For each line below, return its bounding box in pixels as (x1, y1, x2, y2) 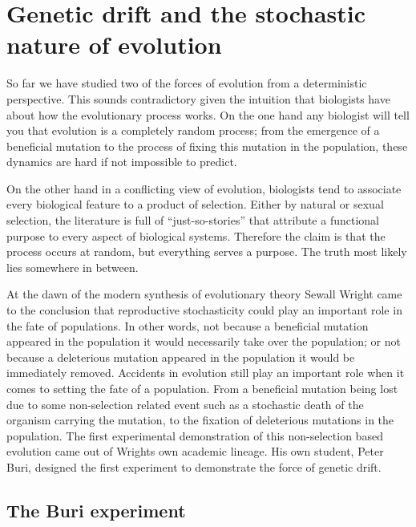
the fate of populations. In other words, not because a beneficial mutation (6, 317, 369, 334)
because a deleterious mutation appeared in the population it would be (6, 348, 355, 365)
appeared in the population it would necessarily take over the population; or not (6, 333, 401, 350)
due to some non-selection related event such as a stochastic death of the (6, 395, 364, 412)
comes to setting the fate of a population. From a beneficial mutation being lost (6, 380, 398, 396)
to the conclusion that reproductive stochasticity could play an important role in (6, 302, 402, 318)
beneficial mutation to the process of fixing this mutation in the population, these (6, 137, 408, 154)
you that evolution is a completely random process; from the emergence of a (6, 122, 380, 139)
